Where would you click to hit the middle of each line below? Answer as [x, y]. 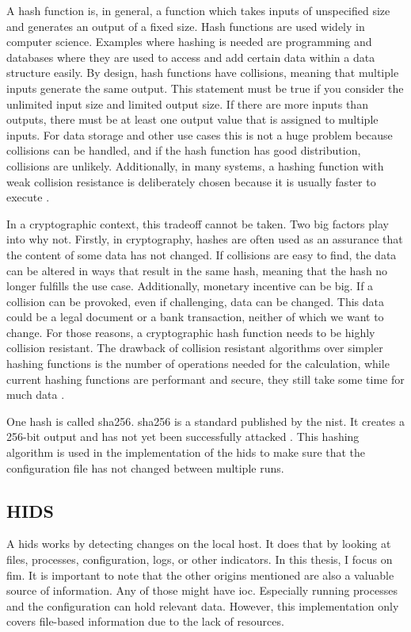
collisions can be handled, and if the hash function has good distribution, [184, 150]
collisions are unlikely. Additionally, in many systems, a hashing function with [195, 165]
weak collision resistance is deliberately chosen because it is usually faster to [191, 181]
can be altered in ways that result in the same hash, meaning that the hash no [197, 270]
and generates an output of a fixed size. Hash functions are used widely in [186, 26]
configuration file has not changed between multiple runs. [145, 467]
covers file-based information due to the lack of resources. [145, 621]
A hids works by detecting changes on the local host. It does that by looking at [199, 544]
